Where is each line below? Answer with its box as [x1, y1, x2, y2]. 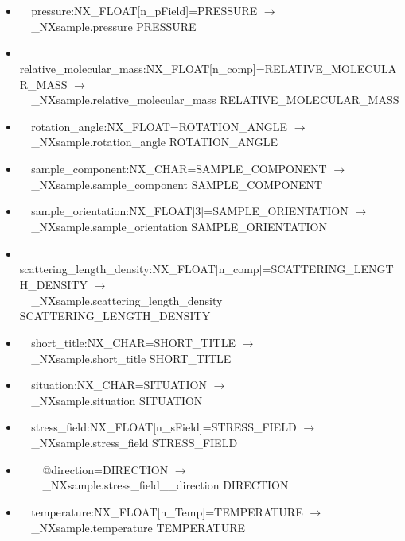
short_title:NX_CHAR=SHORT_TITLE [31, 334, 236, 350]
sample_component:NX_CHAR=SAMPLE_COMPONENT [31, 160, 327, 177]
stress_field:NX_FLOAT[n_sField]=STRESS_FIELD [31, 419, 297, 435]
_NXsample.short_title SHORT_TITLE [31, 350, 232, 366]
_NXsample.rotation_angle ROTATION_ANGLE [31, 133, 278, 150]
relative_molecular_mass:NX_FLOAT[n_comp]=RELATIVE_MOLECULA [19, 60, 397, 76]
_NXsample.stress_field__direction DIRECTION [42, 477, 289, 493]
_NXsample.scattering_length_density [31, 292, 223, 308]
